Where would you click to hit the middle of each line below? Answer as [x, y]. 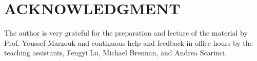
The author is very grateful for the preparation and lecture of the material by [126, 33]
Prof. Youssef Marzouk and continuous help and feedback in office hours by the [128, 42]
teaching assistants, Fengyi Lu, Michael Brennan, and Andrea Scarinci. [115, 53]
